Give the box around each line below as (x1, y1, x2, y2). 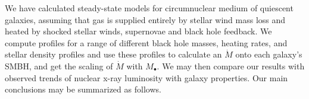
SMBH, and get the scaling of (5, 59, 113, 72)
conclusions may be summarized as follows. (5, 83, 161, 95)
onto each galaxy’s (235, 48, 302, 60)
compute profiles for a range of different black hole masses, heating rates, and (5, 36, 288, 49)
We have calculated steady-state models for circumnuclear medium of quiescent (5, 2, 294, 14)
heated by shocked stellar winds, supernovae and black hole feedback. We (5, 25, 272, 37)
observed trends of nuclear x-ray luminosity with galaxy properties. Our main (5, 71, 288, 84)
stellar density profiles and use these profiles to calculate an (5, 48, 222, 60)
